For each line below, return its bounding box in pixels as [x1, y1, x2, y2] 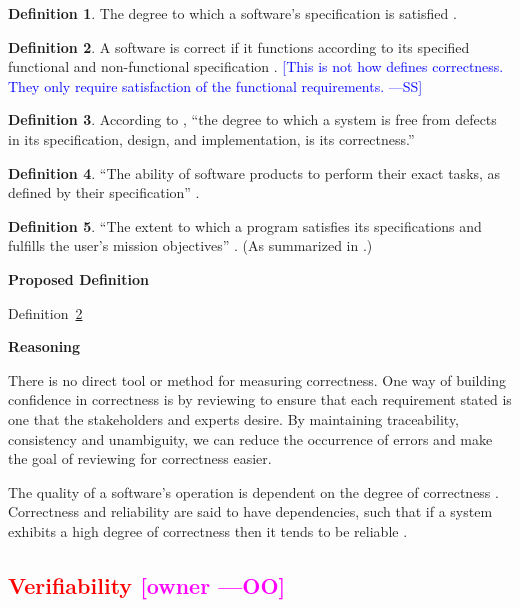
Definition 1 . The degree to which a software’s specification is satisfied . [8, 3, 457, 23]
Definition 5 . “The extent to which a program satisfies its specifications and [8, 215, 482, 236]
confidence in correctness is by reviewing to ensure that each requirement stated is [8, 389, 512, 410]
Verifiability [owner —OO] [8, 569, 286, 600]
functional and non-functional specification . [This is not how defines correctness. [8, 56, 504, 77]
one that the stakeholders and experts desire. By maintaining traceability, [8, 408, 460, 429]
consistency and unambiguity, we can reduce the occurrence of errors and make [8, 428, 493, 449]
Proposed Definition [8, 268, 149, 289]
